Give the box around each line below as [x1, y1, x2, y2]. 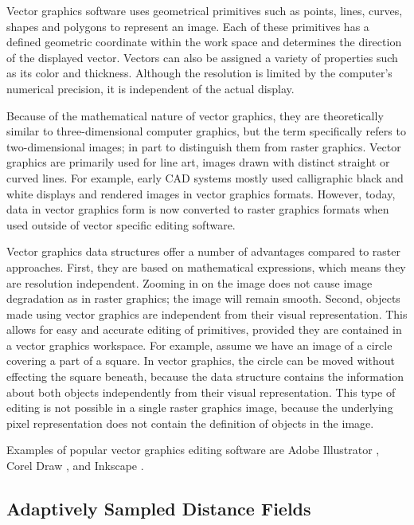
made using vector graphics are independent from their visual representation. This [6, 305, 408, 322]
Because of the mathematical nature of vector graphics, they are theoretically [6, 107, 384, 123]
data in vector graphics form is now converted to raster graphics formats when [6, 201, 389, 217]
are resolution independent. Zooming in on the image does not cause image [6, 274, 373, 291]
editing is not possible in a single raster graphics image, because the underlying [6, 399, 393, 416]
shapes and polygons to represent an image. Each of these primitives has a [6, 18, 369, 34]
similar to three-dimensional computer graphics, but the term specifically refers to [6, 123, 406, 139]
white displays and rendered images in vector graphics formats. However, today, [6, 185, 396, 202]
